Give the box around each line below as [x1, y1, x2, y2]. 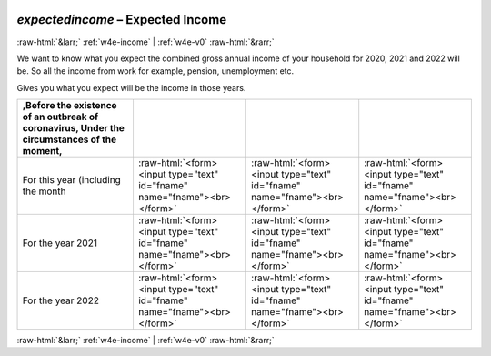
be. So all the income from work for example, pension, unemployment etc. [16, 66, 295, 76]
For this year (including [22, 174, 122, 187]
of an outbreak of [22, 110, 99, 123]
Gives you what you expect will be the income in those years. [16, 82, 246, 93]
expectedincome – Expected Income [16, 12, 227, 27]
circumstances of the [22, 133, 117, 146]
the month [22, 185, 67, 198]
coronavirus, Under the [22, 122, 125, 135]
